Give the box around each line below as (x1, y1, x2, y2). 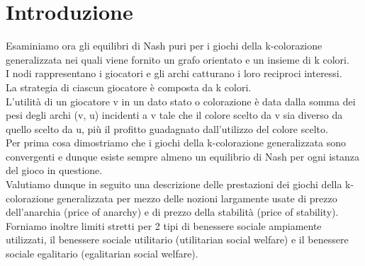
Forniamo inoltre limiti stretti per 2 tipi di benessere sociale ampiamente (6, 218, 322, 233)
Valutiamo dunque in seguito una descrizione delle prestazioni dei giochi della (6, 177, 342, 192)
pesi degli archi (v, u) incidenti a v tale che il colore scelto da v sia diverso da (6, 108, 343, 122)
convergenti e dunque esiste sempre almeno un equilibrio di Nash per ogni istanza (6, 149, 360, 163)
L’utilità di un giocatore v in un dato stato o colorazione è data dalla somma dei (6, 93, 356, 108)
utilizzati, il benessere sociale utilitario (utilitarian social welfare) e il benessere (6, 232, 349, 247)
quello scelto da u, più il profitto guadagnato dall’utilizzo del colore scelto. (6, 121, 328, 136)
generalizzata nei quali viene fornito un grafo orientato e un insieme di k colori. (6, 52, 349, 66)
